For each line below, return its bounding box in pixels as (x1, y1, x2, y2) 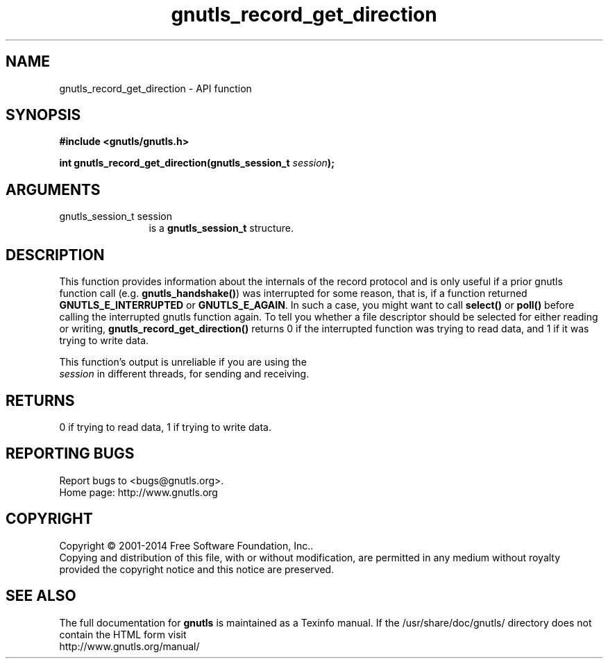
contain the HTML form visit (59, 628, 187, 640)
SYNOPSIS (6, 106, 81, 124)
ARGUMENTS (6, 180, 101, 198)
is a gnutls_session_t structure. (149, 222, 294, 235)
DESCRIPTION (6, 246, 105, 264)
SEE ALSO (6, 587, 76, 605)
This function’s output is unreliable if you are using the (59, 356, 307, 368)
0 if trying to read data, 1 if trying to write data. (59, 420, 272, 433)
